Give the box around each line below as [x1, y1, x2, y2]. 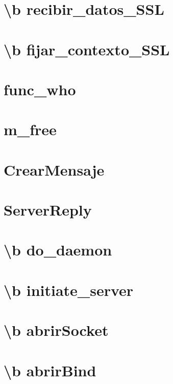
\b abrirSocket [4, 319, 109, 340]
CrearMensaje [4, 159, 105, 180]
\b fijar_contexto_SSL [4, 38, 170, 59]
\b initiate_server [4, 279, 134, 300]
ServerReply [4, 199, 92, 220]
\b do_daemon [4, 239, 112, 260]
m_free [4, 119, 57, 140]
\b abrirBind [4, 359, 96, 380]
